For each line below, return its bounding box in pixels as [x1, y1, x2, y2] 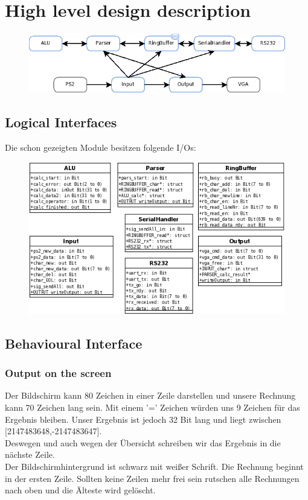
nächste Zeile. [5, 448, 55, 461]
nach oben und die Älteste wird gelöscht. [5, 484, 156, 496]
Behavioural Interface [5, 334, 143, 352]
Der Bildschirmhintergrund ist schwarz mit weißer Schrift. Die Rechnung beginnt [5, 460, 304, 472]
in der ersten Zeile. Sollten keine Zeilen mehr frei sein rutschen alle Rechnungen [5, 472, 300, 484]
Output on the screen [5, 366, 112, 381]
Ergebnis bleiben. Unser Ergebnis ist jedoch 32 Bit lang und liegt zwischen [5, 413, 281, 425]
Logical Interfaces [5, 113, 117, 131]
